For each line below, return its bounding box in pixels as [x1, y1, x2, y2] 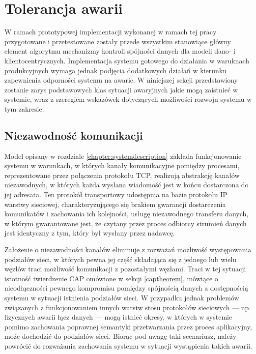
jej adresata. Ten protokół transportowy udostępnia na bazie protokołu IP [4, 189, 228, 200]
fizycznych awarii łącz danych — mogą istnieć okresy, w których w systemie [4, 312, 232, 322]
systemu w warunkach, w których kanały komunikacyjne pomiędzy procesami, [4, 160, 240, 171]
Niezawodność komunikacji [4, 127, 143, 143]
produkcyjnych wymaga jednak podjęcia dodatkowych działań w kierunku [4, 65, 227, 75]
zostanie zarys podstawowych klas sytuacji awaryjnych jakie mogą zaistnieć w [4, 84, 238, 94]
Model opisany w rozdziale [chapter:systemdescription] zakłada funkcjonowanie [4, 150, 242, 161]
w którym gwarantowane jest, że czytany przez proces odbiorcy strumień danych [4, 218, 247, 228]
